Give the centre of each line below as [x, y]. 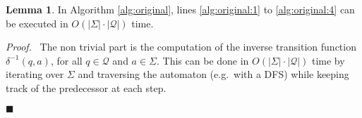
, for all [66, 60]
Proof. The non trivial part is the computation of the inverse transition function [181, 47]
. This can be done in [203, 60]
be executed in [37, 23]
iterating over [35, 74]
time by [328, 60]
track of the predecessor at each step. [86, 87]
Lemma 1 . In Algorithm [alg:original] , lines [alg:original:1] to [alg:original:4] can [180, 9]
